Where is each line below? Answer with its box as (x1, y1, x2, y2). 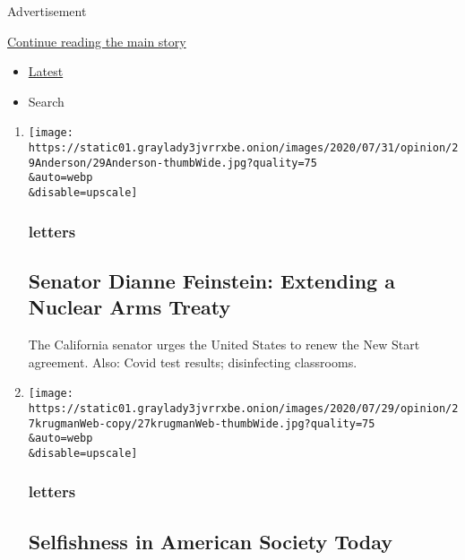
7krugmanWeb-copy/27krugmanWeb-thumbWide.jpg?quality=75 (28, 417, 375, 430)
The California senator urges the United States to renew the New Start (28, 335, 420, 354)
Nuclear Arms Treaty (28, 293, 231, 321)
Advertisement (7, 2, 87, 20)
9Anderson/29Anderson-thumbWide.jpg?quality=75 (28, 156, 317, 169)
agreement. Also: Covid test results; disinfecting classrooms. (28, 352, 357, 371)
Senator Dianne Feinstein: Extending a (28, 266, 395, 294)
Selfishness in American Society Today (28, 527, 393, 555)
